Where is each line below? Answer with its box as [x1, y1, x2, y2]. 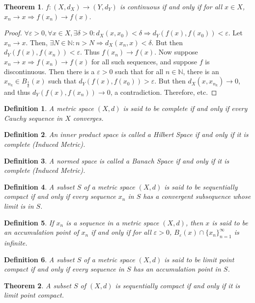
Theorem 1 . [4, 1, 44, 11]
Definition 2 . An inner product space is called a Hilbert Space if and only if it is [4, 129, 249, 139]
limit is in [4, 200, 34, 211]
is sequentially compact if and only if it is [115, 280, 240, 290]
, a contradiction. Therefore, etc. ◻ [110, 86, 217, 97]
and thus [4, 86, 30, 97]
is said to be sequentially [164, 181, 238, 192]
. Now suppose [154, 47, 198, 57]
